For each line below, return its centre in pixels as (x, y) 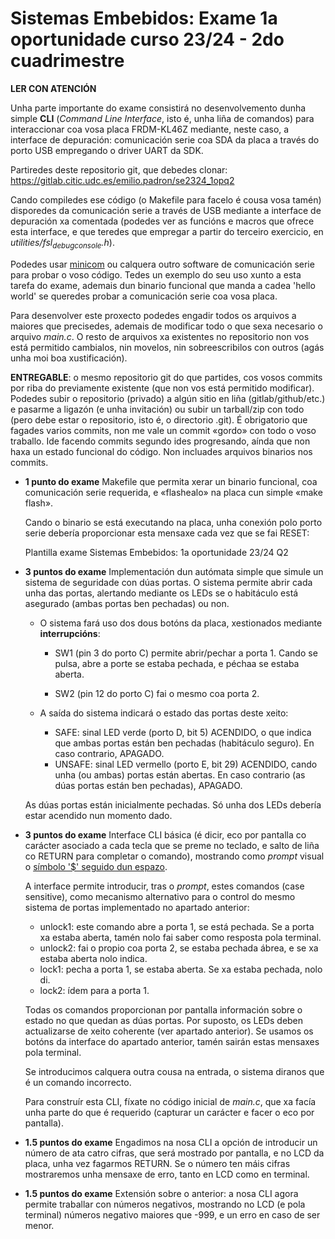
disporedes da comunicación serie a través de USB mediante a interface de (166, 210)
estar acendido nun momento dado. (98, 815)
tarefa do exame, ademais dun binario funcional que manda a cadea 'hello (163, 285)
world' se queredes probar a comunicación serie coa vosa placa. (144, 296)
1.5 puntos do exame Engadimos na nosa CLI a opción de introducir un (171, 1142)
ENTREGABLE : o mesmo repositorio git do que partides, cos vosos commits (166, 377)
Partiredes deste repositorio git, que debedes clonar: (119, 169)
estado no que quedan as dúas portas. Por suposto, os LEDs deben (164, 1020)
